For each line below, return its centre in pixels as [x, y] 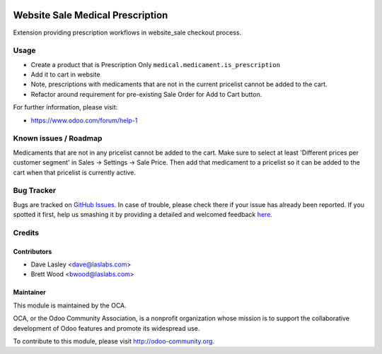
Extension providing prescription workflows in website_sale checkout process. [127, 33]
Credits [26, 232]
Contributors [33, 252]
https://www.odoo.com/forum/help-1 [84, 120]
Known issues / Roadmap [58, 138]
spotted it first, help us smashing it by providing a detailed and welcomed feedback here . [143, 215]
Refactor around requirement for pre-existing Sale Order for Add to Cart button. [146, 94]
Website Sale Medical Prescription [91, 15]
